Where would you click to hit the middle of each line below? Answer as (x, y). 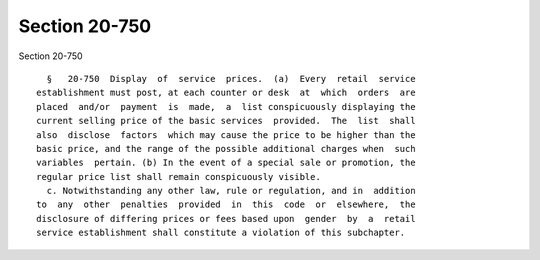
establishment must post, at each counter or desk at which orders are (226, 93)
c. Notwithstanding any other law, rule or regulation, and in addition (231, 191)
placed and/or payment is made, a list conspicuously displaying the (226, 106)
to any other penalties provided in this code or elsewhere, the (226, 204)
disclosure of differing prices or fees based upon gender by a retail (226, 218)
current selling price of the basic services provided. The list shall (226, 121)
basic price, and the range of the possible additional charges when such (226, 148)
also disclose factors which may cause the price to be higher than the (226, 134)
